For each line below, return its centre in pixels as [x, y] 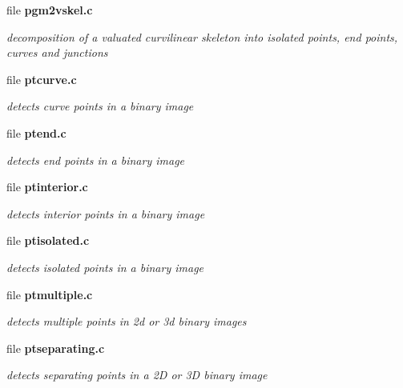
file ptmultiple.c [50, 294]
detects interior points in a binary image [106, 213]
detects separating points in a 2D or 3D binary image [137, 375]
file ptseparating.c [56, 348]
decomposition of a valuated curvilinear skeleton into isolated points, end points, [202, 36]
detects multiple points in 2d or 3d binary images [127, 321]
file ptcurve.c [42, 79]
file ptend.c [36, 132]
